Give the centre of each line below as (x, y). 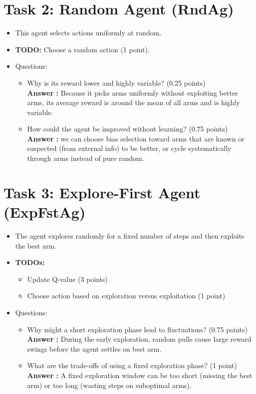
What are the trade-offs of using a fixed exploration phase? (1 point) (132, 365)
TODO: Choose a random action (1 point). (82, 49)
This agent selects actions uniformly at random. (88, 33)
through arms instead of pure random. (86, 158)
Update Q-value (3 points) (68, 279)
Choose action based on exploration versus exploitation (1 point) (126, 296)
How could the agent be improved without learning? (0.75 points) (128, 129)
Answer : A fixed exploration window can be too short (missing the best (140, 375)
